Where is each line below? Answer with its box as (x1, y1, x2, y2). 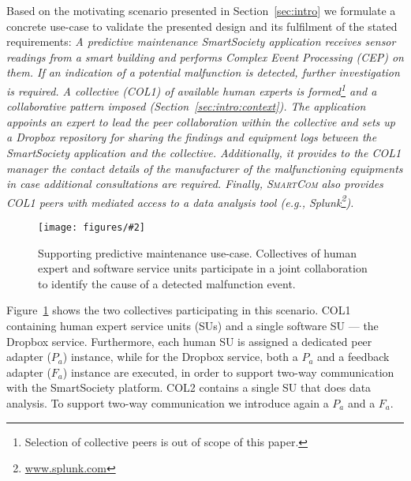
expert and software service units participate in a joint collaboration (38, 260, 368, 276)
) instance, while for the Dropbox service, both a (62, 348, 298, 365)
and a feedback (317, 348, 390, 365)
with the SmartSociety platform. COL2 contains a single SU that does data (6, 379, 372, 396)
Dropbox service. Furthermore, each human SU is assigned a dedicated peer (6, 333, 372, 349)
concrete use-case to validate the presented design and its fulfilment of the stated (6, 17, 398, 34)
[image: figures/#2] (38, 222, 146, 234)
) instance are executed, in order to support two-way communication (62, 363, 394, 380)
